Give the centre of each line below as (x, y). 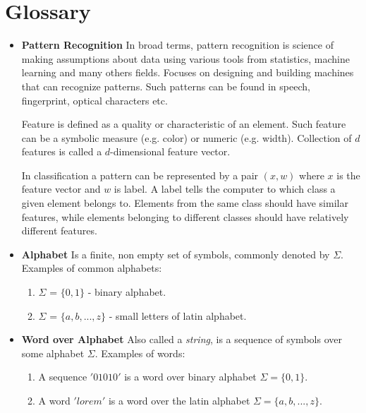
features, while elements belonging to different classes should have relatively (185, 216)
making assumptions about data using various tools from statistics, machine (185, 58)
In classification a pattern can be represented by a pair (140, 175)
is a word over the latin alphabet (179, 400)
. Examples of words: (140, 353)
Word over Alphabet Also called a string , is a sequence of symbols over (182, 339)
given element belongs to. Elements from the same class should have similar (185, 203)
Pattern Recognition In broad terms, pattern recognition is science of (177, 45)
